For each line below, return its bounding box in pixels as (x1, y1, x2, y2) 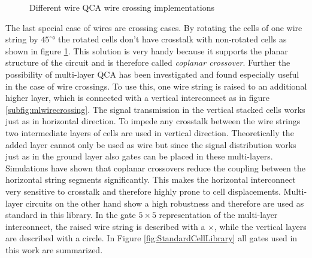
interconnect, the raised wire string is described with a (5, 220, 205, 232)
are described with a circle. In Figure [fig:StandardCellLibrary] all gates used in (5, 232, 298, 244)
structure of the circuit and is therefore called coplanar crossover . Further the (5, 56, 290, 69)
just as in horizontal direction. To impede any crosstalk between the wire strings (5, 115, 301, 127)
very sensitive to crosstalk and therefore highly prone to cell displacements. (5, 185, 281, 197)
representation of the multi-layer (159, 208, 278, 221)
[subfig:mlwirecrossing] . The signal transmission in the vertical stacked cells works (5, 103, 305, 115)
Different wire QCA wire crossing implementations (29, 1, 214, 13)
